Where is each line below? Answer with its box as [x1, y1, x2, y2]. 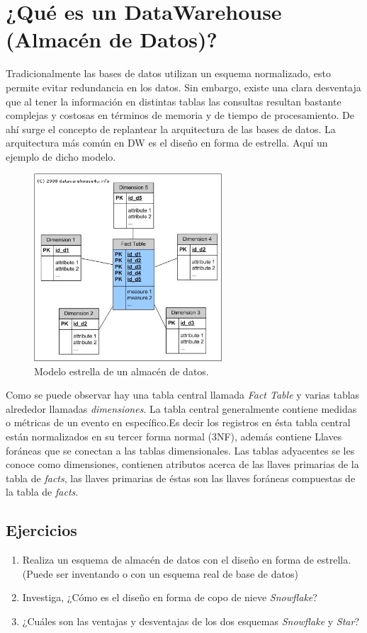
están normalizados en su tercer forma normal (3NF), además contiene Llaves [6, 429, 342, 443]
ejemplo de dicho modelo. [6, 149, 116, 164]
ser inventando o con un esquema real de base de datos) [56, 566, 298, 581]
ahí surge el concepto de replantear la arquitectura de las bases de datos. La [6, 121, 336, 136]
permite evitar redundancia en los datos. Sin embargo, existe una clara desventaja [6, 79, 361, 94]
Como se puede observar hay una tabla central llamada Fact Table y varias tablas [6, 387, 360, 402]
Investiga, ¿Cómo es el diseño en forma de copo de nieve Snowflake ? [22, 590, 317, 605]
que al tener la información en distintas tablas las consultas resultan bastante [6, 93, 341, 108]
